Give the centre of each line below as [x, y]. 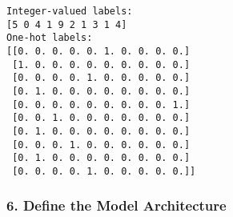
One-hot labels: [50, 38]
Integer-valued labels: [70, 11]
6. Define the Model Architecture [116, 205]
